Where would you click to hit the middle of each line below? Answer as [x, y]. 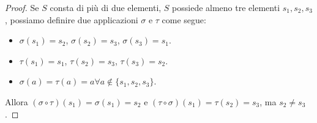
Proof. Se [22, 7]
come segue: [184, 19]
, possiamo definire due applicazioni [72, 19]
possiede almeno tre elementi [226, 7]
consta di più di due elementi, [106, 7]
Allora [17, 101]
